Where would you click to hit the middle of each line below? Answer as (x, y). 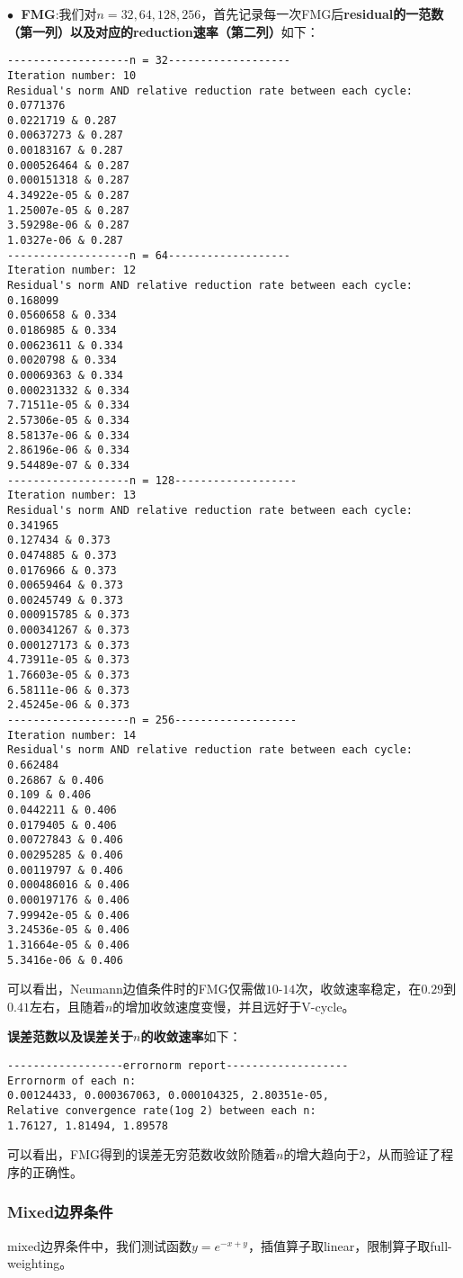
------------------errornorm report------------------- (178, 1066)
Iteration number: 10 (72, 75)
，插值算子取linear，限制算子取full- (350, 1245)
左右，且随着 (67, 1006)
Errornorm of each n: (72, 1080)
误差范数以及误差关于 (70, 1036)
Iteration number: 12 (72, 270)
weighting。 (40, 1263)
